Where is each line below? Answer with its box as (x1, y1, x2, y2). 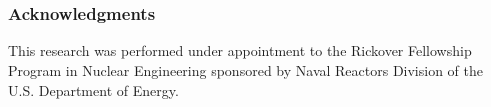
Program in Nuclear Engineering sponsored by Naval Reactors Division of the (8, 60, 484, 81)
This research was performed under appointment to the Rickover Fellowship (8, 40, 472, 61)
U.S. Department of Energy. (8, 79, 179, 100)
